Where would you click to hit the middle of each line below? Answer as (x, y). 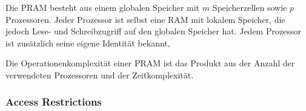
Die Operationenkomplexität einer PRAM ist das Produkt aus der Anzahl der (150, 63)
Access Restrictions (54, 102)
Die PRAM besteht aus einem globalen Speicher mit (103, 7)
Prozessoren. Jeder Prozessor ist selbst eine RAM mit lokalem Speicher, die (145, 19)
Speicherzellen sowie (250, 7)
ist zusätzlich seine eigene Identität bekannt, (88, 43)
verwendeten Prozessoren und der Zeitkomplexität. (100, 75)
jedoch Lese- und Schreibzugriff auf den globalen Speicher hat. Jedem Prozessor (153, 31)
